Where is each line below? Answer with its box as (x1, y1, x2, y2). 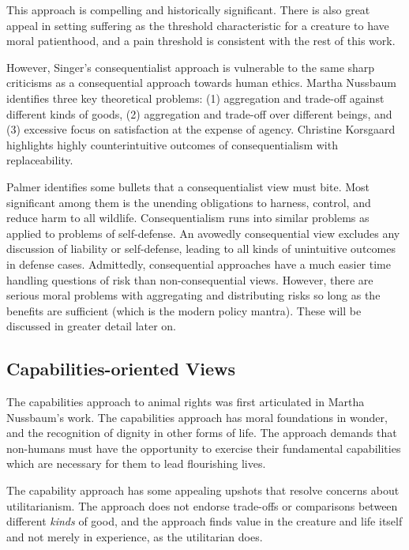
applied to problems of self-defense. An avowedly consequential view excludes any (6, 224, 400, 241)
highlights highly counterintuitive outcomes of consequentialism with (6, 136, 338, 153)
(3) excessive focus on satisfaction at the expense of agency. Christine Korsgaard (6, 121, 396, 137)
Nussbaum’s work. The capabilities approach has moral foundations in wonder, (6, 409, 388, 425)
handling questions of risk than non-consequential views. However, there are (6, 271, 373, 288)
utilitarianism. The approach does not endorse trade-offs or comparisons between (6, 497, 398, 514)
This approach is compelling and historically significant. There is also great (6, 2, 370, 17)
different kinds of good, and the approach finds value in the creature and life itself (6, 513, 403, 529)
